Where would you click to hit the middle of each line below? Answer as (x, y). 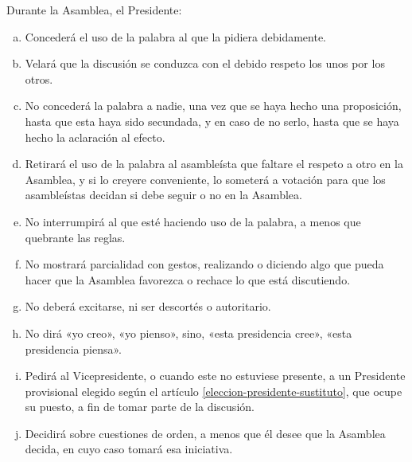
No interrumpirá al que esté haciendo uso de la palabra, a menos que (193, 221)
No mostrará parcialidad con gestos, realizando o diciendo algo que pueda (204, 264)
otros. (39, 78)
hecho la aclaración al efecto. (95, 137)
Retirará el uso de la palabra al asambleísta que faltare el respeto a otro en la (214, 164)
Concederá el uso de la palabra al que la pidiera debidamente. (175, 36)
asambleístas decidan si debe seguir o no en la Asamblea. (163, 195)
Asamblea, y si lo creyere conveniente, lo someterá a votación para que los (205, 179)
